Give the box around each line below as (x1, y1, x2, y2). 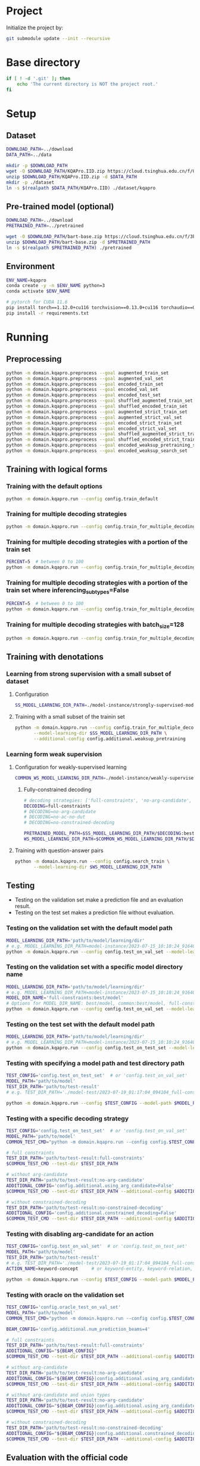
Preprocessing (6, 354, 62, 364)
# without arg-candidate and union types (6, 1392, 111, 1398)
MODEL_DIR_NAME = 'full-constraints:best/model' (6, 995, 124, 1001)
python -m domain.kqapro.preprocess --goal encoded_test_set (6, 392, 161, 398)
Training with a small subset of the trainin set (14, 713, 125, 720)
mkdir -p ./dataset (6, 179, 55, 185)
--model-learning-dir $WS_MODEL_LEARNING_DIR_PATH (33, 864, 162, 870)
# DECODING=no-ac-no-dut (23, 814, 86, 820)
